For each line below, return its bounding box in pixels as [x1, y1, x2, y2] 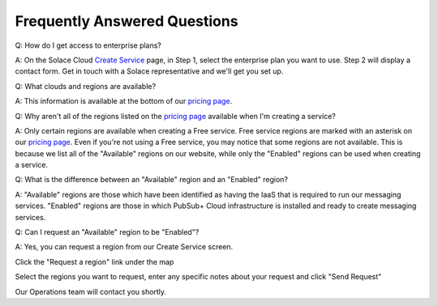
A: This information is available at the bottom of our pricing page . [15, 96, 233, 106]
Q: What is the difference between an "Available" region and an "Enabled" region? [15, 175, 288, 185]
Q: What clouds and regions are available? [15, 81, 157, 91]
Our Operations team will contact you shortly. [15, 287, 166, 296]
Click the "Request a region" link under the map [15, 257, 174, 266]
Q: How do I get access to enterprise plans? [15, 40, 162, 50]
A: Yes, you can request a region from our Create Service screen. [15, 242, 234, 252]
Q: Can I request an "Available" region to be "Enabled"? [15, 227, 200, 237]
